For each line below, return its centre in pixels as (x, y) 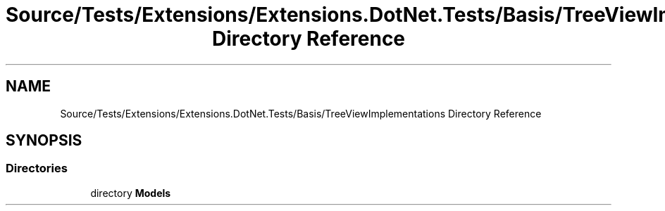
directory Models (131, 193)
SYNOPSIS (44, 141)
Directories (37, 168)
